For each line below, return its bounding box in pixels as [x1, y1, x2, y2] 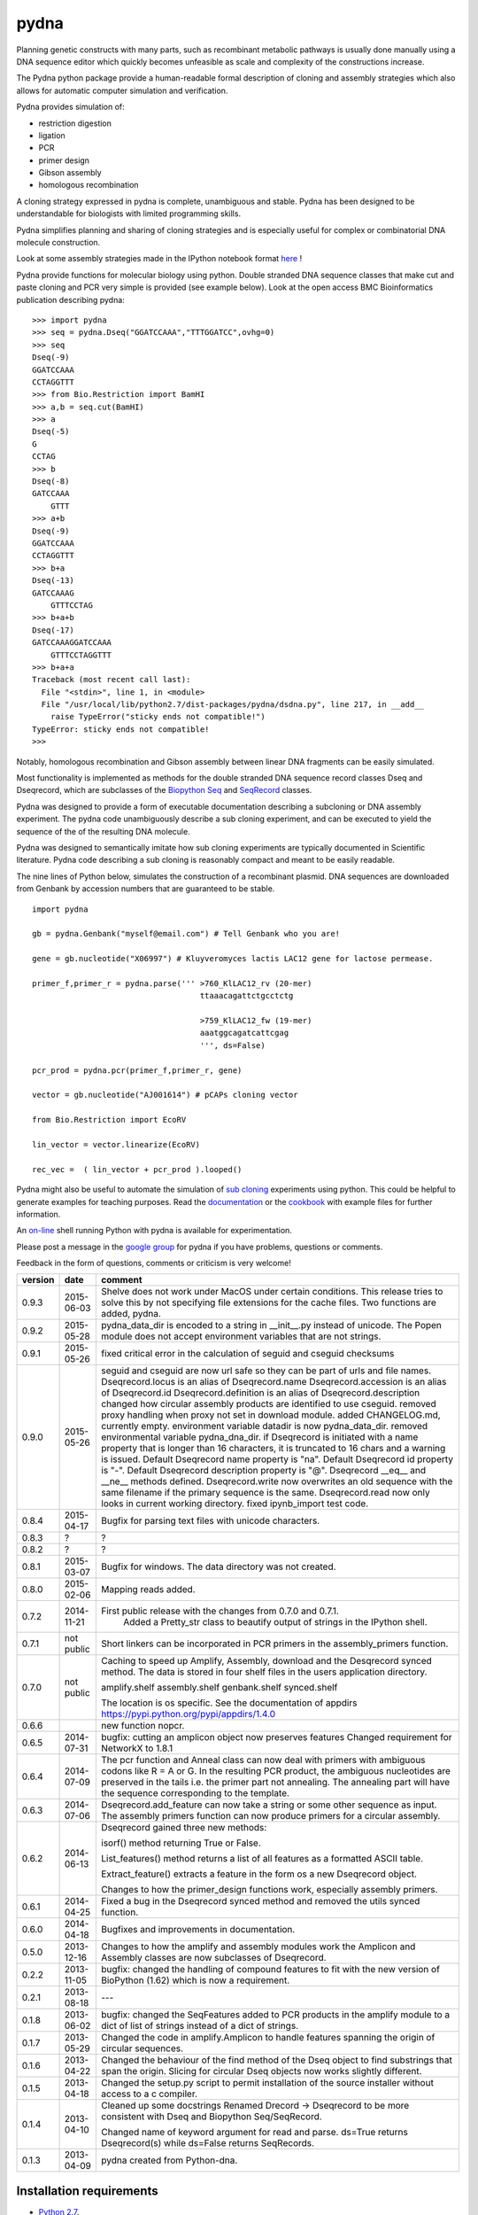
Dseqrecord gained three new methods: [101, 1822, 267, 1834]
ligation [38, 129, 66, 141]
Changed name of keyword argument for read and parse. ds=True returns [101, 2126, 409, 2139]
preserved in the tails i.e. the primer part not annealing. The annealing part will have [101, 1776, 451, 1789]
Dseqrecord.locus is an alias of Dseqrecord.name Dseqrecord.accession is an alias [101, 1376, 447, 1388]
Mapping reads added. [101, 1583, 196, 1596]
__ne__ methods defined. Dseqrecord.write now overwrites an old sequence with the [101, 1475, 453, 1488]
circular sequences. [101, 2042, 184, 2055]
